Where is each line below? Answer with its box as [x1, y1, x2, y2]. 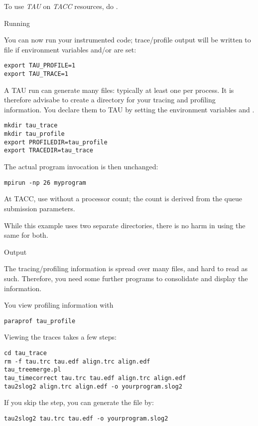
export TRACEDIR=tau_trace [4, 147, 93, 154]
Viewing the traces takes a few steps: [4, 332, 117, 342]
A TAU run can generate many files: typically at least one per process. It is [4, 84, 234, 95]
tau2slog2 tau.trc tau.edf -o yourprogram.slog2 [4, 415, 168, 422]
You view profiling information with [4, 300, 114, 310]
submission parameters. [4, 203, 75, 213]
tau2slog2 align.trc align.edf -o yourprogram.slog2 [4, 383, 182, 390]
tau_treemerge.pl [4, 366, 61, 374]
